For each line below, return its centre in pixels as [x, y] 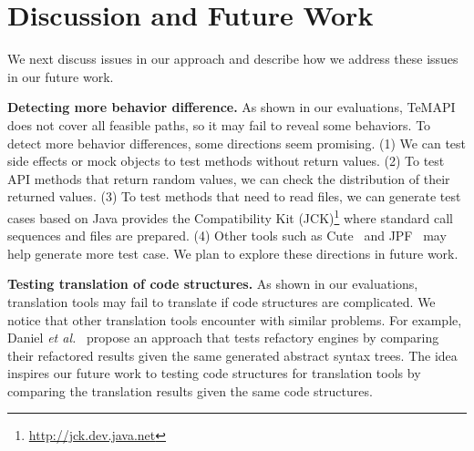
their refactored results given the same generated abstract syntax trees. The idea [232, 355]
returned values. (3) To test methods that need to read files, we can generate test [234, 196]
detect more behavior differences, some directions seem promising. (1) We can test [237, 143]
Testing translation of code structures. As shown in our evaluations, [213, 284]
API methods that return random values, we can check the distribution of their [229, 178]
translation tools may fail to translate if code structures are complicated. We [222, 301]
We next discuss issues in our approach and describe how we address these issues [233, 59]
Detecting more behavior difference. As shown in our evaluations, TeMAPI [232, 107]
